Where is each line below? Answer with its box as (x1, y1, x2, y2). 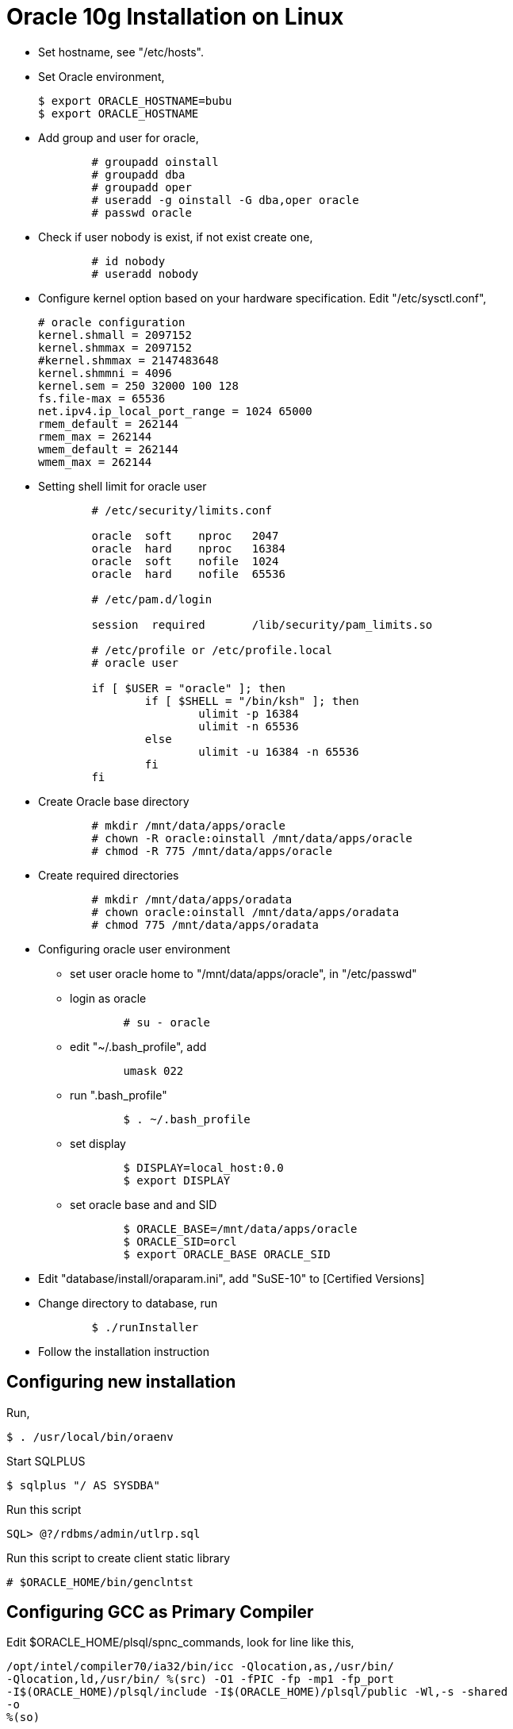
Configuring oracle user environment (38, 942, 231, 956)
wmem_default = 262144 (38, 442, 179, 456)
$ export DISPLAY (123, 1173, 231, 1187)
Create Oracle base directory (38, 794, 190, 808)
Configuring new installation (6, 1372, 236, 1392)
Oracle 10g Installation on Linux (6, 3, 344, 30)
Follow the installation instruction (38, 1344, 209, 1358)
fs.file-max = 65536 (38, 391, 166, 405)
